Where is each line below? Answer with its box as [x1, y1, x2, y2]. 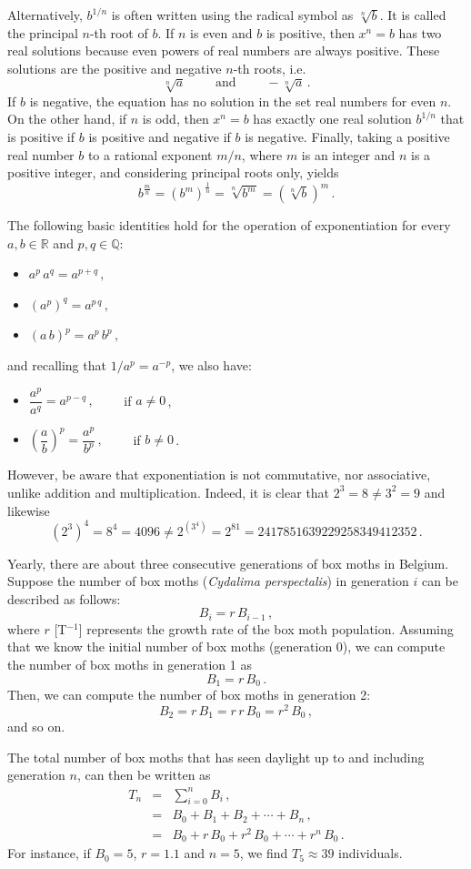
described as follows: [7, 589, 121, 608]
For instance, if [7, 844, 91, 863]
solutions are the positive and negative [7, 58, 222, 77]
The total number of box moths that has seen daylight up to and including [7, 747, 425, 766]
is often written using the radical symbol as [111, 5, 354, 24]
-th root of [89, 23, 148, 42]
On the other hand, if [7, 109, 127, 128]
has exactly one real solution [253, 109, 412, 128]
